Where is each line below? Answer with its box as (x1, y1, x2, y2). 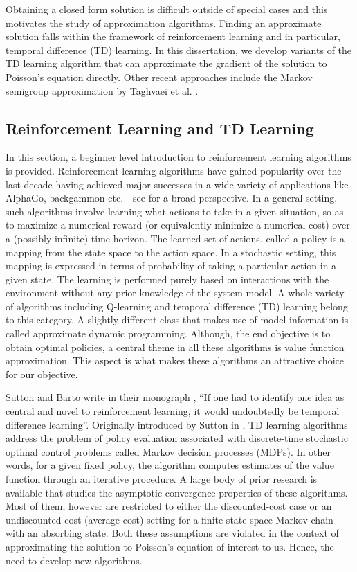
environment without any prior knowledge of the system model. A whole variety (6, 285, 345, 300)
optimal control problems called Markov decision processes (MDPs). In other (6, 444, 331, 458)
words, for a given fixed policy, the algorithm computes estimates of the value (6, 458, 334, 472)
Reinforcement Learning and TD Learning (6, 117, 314, 138)
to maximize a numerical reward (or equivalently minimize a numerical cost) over (6, 217, 350, 232)
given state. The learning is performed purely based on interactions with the (6, 271, 329, 286)
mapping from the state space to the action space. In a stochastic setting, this (6, 244, 336, 259)
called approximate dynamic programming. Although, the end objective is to (6, 326, 331, 341)
